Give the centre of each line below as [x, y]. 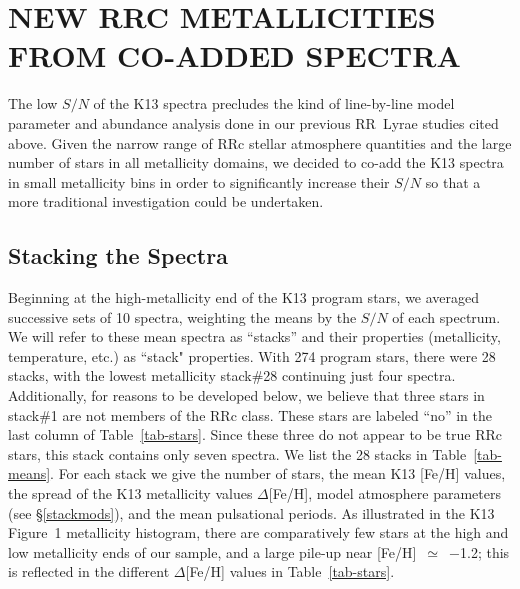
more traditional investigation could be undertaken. [166, 201]
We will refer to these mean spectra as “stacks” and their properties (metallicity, [254, 336]
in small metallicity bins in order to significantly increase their [199, 181]
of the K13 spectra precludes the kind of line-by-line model [274, 103]
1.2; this [484, 551]
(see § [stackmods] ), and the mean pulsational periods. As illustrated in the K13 [251, 512]
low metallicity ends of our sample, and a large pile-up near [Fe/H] [212, 551]
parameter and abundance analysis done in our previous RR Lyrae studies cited [253, 122]
